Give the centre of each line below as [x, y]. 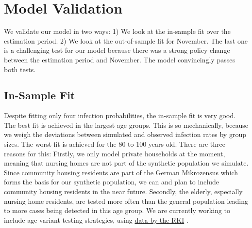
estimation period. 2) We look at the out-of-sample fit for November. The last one [126, 40]
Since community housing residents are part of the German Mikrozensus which [121, 172]
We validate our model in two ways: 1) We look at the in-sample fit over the [117, 31]
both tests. [20, 69]
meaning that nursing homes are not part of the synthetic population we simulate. [126, 163]
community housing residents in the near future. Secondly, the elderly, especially [123, 191]
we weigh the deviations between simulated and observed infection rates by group [125, 134]
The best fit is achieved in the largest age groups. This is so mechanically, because [126, 125]
